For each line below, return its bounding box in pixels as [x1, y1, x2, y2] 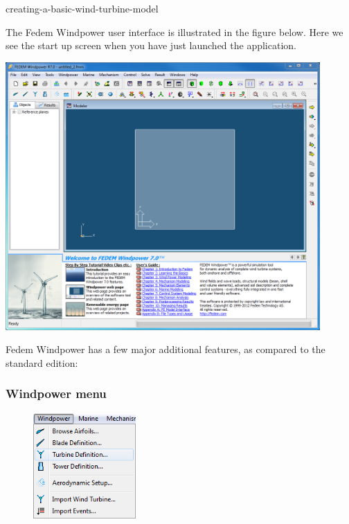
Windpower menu [6, 385, 107, 402]
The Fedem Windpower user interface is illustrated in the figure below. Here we [6, 24, 343, 39]
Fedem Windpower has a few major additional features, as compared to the [6, 342, 325, 356]
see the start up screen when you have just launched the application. [6, 38, 296, 53]
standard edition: [6, 355, 78, 370]
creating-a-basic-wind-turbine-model [6, 1, 159, 15]
